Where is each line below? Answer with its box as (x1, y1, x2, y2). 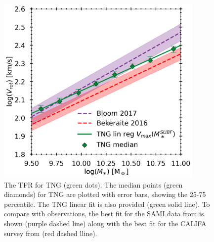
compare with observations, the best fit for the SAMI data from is (4, 208, 204, 219)
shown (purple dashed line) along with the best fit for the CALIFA (4, 218, 207, 228)
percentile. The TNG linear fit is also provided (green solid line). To (4, 198, 210, 209)
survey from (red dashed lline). (4, 228, 97, 238)
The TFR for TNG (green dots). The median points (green (4, 179, 183, 190)
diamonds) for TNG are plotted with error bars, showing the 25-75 (4, 189, 206, 199)
